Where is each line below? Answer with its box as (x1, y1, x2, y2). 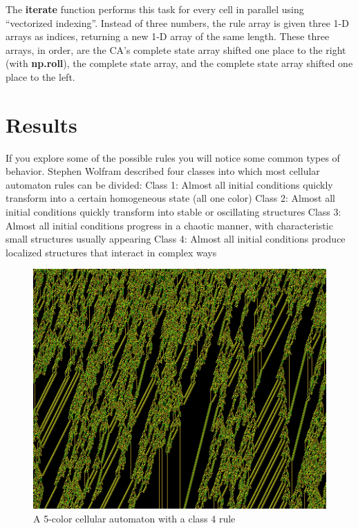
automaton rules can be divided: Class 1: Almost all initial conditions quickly (6, 177, 333, 191)
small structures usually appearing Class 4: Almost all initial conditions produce (6, 232, 346, 246)
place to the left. (6, 69, 75, 84)
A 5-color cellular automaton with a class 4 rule (33, 511, 236, 525)
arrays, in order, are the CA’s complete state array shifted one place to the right (6, 42, 346, 57)
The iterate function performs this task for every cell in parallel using (6, 2, 304, 16)
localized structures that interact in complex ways (6, 245, 217, 259)
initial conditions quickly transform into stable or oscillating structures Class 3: (6, 205, 341, 219)
